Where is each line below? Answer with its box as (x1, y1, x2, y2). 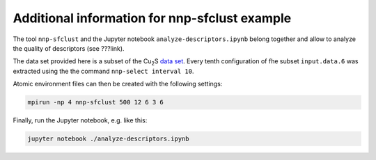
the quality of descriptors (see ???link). (13, 44, 125, 52)
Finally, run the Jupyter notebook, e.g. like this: (13, 116, 148, 125)
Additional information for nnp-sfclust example (13, 10, 292, 26)
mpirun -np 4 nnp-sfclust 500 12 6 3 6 (27, 98, 164, 106)
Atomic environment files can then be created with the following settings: (13, 80, 223, 88)
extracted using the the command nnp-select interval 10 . (13, 67, 194, 75)
